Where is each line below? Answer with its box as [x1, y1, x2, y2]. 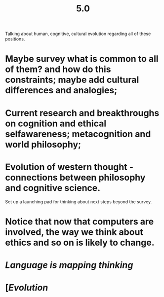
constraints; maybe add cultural [5, 74, 139, 85]
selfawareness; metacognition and [5, 128, 151, 140]
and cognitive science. [5, 182, 101, 193]
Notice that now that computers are [5, 216, 154, 227]
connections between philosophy [5, 172, 146, 183]
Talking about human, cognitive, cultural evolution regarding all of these [5, 31, 151, 37]
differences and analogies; [5, 85, 118, 96]
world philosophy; [5, 139, 82, 150]
